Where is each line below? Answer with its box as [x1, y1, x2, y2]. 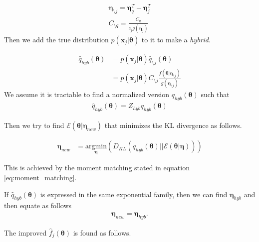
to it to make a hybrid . [141, 34, 211, 44]
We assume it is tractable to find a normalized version [4, 89, 169, 100]
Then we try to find [4, 120, 64, 130]
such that [201, 89, 230, 100]
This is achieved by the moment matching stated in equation [4, 162, 190, 173]
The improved [4, 227, 47, 238]
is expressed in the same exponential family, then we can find [40, 189, 228, 199]
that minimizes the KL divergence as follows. [104, 120, 242, 130]
